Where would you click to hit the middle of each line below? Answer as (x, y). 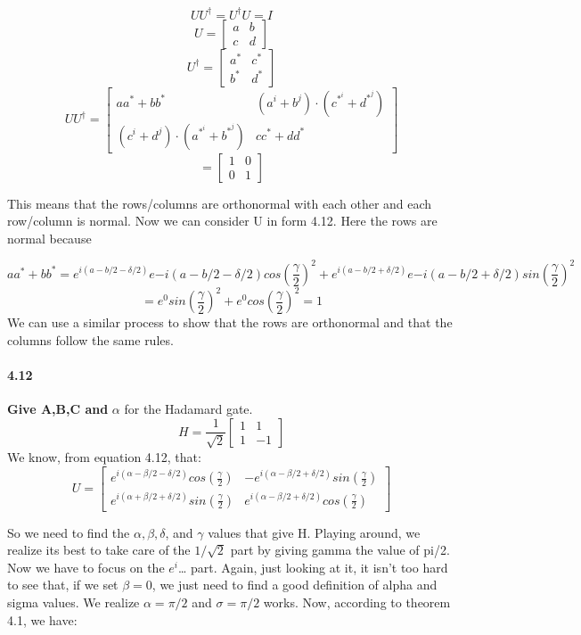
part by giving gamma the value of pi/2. (340, 550)
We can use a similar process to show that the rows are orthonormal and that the (230, 322)
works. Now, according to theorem (357, 602)
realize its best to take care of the (99, 550)
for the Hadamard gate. (188, 409)
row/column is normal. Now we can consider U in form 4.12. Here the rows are (222, 221)
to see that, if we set (63, 585)
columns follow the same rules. (90, 339)
